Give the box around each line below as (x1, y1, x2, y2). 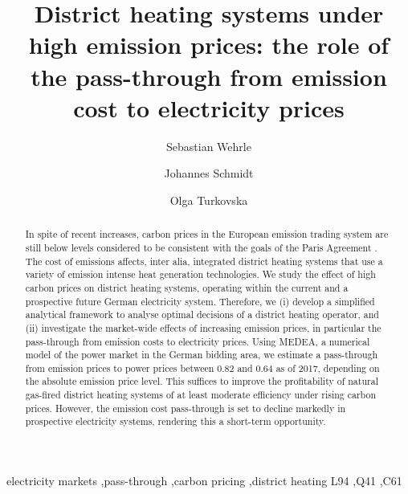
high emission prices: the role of (28, 28, 390, 61)
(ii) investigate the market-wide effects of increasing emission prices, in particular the (25, 320, 381, 334)
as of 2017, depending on (275, 361, 380, 374)
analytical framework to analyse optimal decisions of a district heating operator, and (25, 308, 379, 321)
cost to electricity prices (73, 91, 345, 124)
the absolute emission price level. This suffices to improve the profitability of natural (25, 374, 378, 388)
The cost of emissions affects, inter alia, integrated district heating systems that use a (25, 254, 383, 267)
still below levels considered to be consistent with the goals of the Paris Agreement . (25, 240, 377, 254)
